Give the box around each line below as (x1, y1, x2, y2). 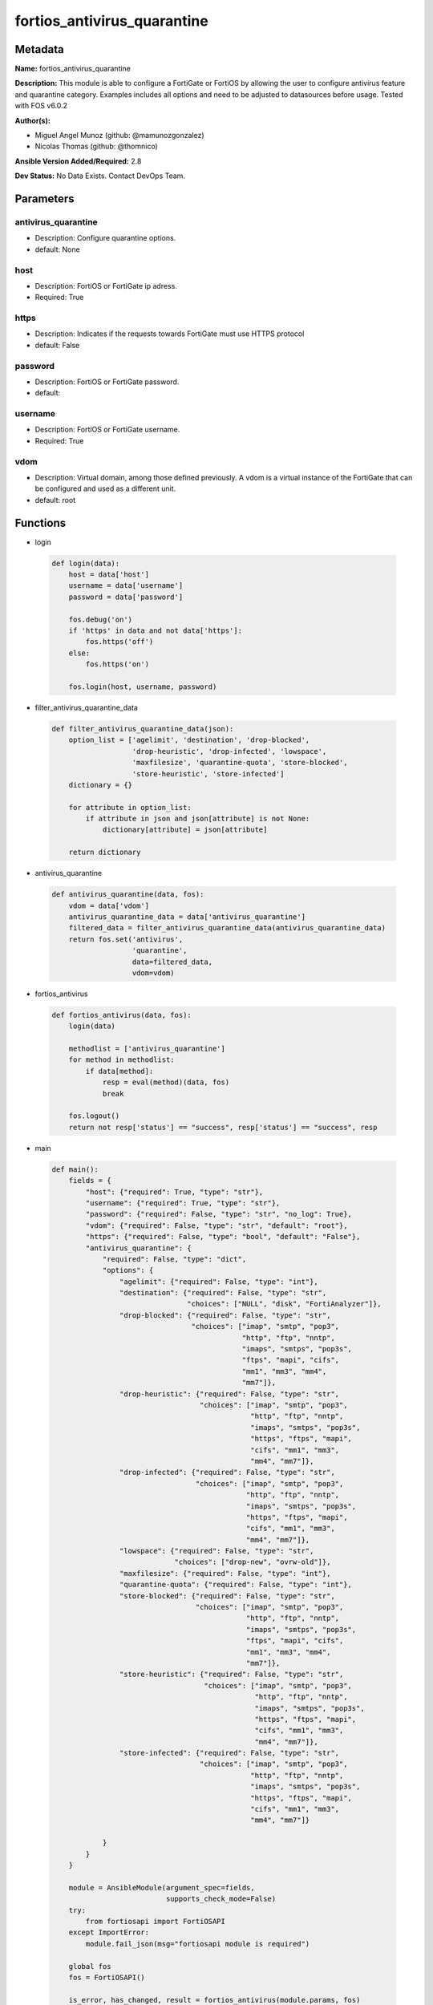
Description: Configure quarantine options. (34, 233, 176, 243)
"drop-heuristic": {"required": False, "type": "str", (119, 1389, 340, 1399)
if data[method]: (85, 1067, 154, 1075)
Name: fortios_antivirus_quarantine (14, 64, 132, 74)
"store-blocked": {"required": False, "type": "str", (119, 1591, 336, 1600)
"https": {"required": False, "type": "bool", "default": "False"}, (85, 1232, 361, 1241)
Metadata (14, 43, 64, 56)
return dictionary (68, 848, 141, 857)
